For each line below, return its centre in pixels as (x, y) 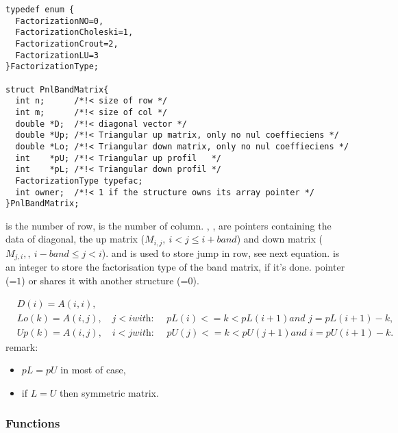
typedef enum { (40, 10)
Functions (33, 423)
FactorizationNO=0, (60, 21)
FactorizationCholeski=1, (74, 33)
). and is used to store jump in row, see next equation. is (221, 252)
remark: (22, 346)
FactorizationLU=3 (57, 55)
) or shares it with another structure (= (105, 280)
